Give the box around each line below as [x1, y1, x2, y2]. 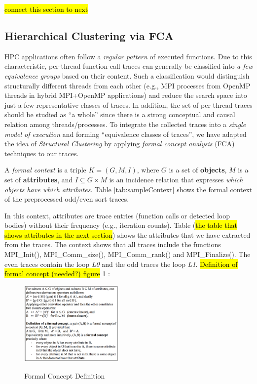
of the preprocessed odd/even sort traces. [4, 194, 129, 204]
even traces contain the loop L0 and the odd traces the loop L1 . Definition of [4, 258, 238, 269]
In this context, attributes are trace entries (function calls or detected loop [4, 210, 230, 220]
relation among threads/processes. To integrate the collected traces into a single [4, 119, 246, 129]
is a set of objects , [169, 165, 227, 175]
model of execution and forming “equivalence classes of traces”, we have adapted [4, 128, 247, 139]
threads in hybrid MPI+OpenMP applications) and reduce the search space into [4, 90, 247, 100]
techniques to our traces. [4, 148, 79, 158]
